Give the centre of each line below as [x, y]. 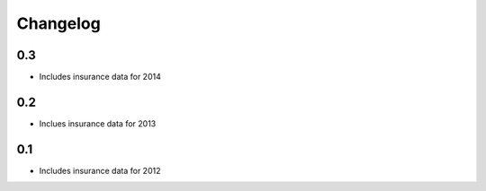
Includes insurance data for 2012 [100, 170]
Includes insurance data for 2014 [100, 77]
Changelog [58, 23]
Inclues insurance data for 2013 [98, 123]
